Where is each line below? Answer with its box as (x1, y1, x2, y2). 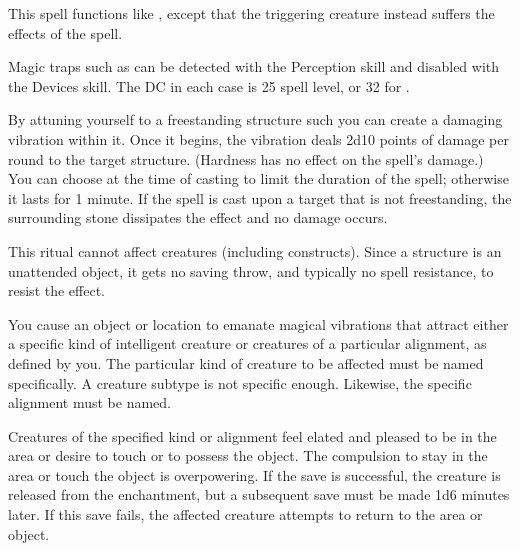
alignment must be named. (8, 392, 172, 413)
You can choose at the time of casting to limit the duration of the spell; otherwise (8, 168, 509, 189)
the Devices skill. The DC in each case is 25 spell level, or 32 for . (8, 75, 410, 96)
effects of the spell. (8, 22, 123, 43)
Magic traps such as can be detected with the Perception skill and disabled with (8, 56, 500, 77)
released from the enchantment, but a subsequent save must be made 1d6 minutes (8, 484, 510, 505)
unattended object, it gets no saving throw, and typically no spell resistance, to (8, 260, 494, 281)
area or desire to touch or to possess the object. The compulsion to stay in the (8, 445, 488, 466)
